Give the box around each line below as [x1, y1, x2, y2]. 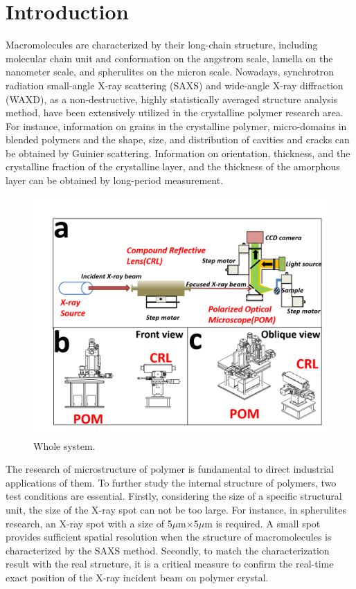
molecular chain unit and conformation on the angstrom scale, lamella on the [6, 51, 333, 65]
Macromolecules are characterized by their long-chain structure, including [6, 37, 318, 52]
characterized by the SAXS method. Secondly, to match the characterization [6, 543, 330, 557]
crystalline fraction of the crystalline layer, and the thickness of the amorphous [6, 159, 340, 174]
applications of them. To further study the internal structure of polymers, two [6, 475, 337, 489]
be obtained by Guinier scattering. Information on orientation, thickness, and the [6, 145, 350, 160]
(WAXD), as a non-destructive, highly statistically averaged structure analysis [6, 91, 338, 106]
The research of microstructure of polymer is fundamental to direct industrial [6, 462, 334, 476]
